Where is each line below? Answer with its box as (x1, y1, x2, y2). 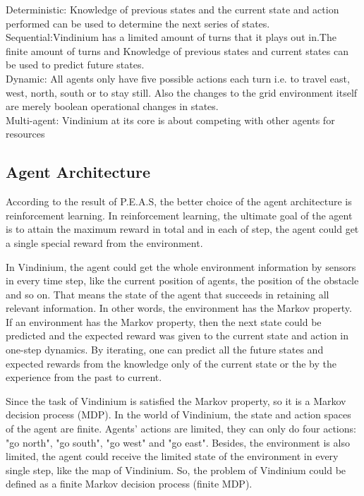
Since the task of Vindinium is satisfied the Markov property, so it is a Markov (6, 393, 346, 408)
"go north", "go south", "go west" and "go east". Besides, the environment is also (6, 435, 350, 449)
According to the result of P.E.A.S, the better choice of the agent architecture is (6, 194, 352, 209)
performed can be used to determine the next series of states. (6, 16, 270, 30)
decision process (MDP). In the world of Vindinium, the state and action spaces (6, 407, 351, 422)
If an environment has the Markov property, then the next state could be (6, 314, 322, 329)
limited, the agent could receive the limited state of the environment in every (6, 449, 339, 464)
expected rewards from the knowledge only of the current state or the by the (6, 356, 336, 370)
